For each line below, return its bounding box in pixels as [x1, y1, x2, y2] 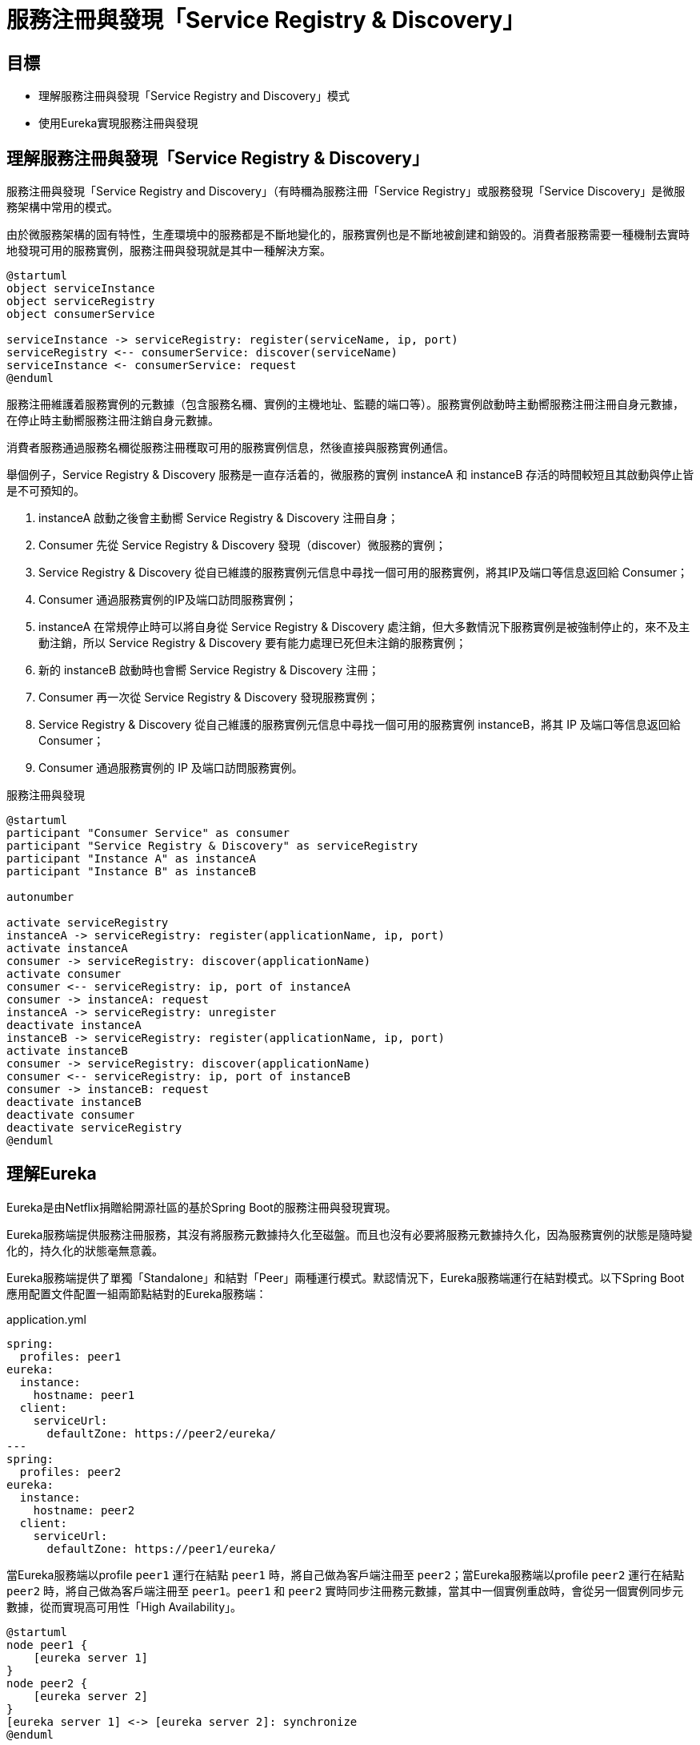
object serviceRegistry [6, 295, 155, 308]
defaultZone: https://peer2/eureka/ [46, 1426, 277, 1440]
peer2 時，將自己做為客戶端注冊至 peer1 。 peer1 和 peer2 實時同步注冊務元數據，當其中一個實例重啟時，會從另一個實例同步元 [6, 1583, 684, 1598]
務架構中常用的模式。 [6, 200, 118, 215]
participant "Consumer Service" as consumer [6, 826, 290, 840]
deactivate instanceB [6, 1096, 142, 1109]
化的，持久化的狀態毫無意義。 [6, 1243, 163, 1257]
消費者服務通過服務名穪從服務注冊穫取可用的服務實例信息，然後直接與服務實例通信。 [6, 440, 454, 455]
